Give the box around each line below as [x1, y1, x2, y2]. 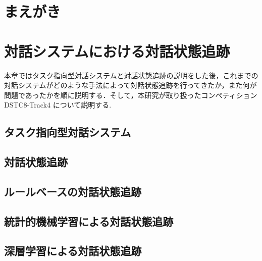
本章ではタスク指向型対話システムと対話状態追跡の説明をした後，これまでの [4, 70, 258, 80]
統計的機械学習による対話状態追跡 [4, 213, 174, 229]
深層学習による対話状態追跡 [4, 243, 142, 258]
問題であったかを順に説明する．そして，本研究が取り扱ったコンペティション [4, 89, 257, 100]
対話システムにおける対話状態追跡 [4, 40, 230, 61]
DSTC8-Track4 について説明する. [4, 99, 112, 110]
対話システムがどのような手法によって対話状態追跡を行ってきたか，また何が [4, 80, 257, 90]
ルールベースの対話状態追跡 [4, 183, 141, 199]
